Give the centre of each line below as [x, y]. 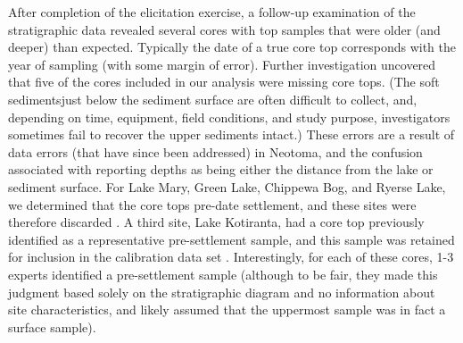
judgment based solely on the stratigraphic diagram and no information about [222, 292]
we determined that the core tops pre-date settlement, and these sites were [212, 204]
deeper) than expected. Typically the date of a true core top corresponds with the [232, 47]
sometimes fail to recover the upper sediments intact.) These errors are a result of [231, 134]
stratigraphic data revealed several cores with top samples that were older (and [224, 29]
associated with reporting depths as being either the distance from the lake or [221, 169]
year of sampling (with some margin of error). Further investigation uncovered [222, 64]
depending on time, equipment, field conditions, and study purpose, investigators [229, 117]
